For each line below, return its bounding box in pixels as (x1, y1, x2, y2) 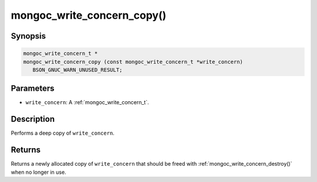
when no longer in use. (11, 169, 67, 176)
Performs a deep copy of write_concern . (11, 129, 114, 137)
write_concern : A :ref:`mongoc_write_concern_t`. (25, 99, 149, 106)
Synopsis (11, 31, 46, 41)
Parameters (11, 84, 55, 94)
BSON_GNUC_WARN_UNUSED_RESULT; (32, 66, 123, 73)
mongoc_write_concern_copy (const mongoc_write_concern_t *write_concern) (23, 59, 244, 65)
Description (11, 114, 55, 124)
